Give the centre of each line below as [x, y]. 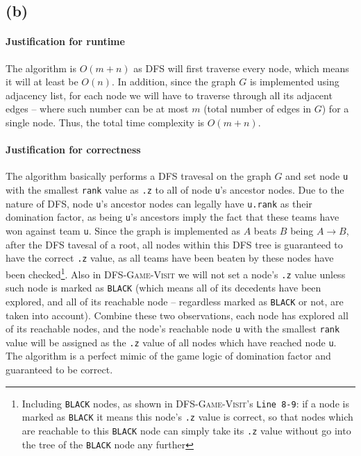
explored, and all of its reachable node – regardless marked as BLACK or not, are [175, 301]
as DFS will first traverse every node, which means [241, 68]
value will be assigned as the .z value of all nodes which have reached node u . [171, 342]
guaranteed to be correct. [59, 369]
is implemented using [294, 82]
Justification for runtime [65, 41]
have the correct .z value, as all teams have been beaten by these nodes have [170, 258]
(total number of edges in [258, 109]
